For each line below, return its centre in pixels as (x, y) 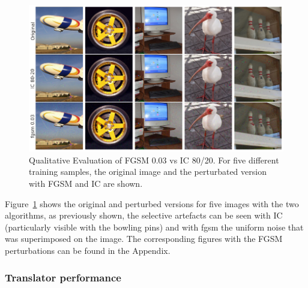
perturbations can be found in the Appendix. (88, 251)
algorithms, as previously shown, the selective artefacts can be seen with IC (144, 215)
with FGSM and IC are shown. (86, 184)
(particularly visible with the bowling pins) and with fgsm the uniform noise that (154, 227)
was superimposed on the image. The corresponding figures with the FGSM (144, 239)
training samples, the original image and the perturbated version (148, 172)
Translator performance (63, 277)
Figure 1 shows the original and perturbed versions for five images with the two (152, 203)
